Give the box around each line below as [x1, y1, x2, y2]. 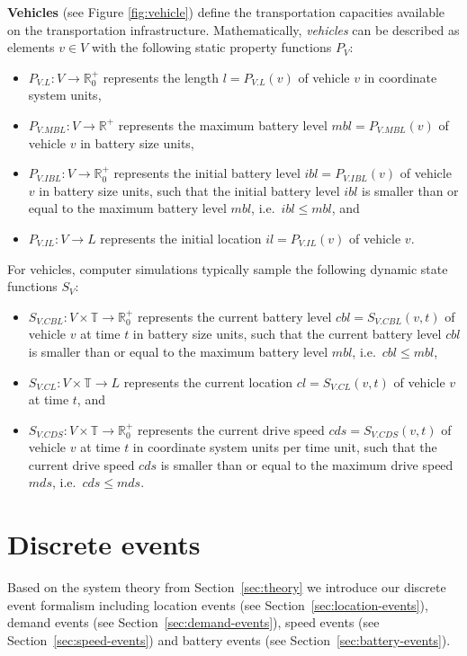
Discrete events [7, 526, 201, 563]
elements [7, 38, 55, 57]
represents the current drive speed [138, 420, 325, 439]
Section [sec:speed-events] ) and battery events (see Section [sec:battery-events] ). [7, 630, 451, 649]
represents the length [103, 67, 220, 86]
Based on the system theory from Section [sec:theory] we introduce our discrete [7, 578, 446, 597]
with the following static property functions [91, 38, 332, 57]
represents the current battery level [138, 306, 332, 325]
